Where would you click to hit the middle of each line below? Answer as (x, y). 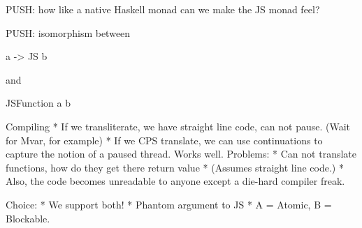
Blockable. (28, 218)
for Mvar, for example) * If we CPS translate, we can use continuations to (164, 140)
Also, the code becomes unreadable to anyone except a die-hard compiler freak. (175, 181)
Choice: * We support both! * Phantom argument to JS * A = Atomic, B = (169, 204)
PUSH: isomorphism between (68, 32)
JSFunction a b (38, 103)
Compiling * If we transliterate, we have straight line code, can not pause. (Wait (178, 126)
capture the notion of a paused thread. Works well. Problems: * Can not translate (181, 154)
